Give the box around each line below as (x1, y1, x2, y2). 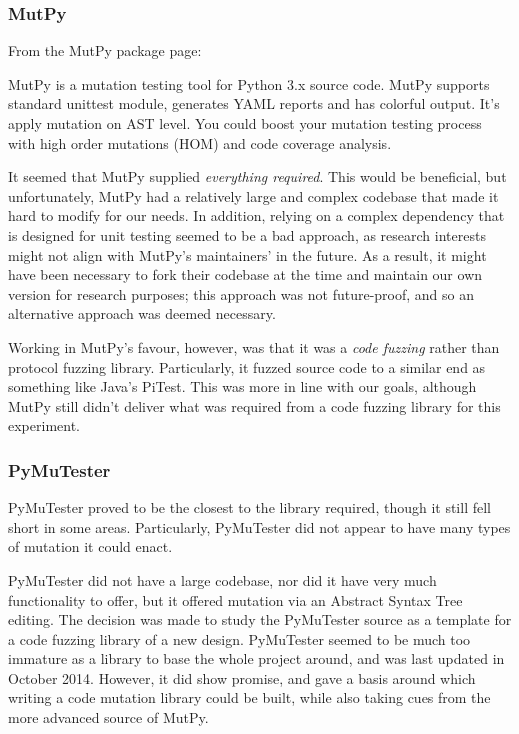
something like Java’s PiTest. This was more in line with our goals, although (8, 376, 477, 397)
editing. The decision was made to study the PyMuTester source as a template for (8, 609, 512, 630)
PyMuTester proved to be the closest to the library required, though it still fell (8, 497, 491, 518)
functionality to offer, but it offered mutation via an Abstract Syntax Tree (8, 589, 463, 610)
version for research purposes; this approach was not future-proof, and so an (8, 283, 474, 304)
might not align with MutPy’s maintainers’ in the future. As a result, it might (8, 244, 487, 265)
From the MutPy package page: (8, 40, 202, 61)
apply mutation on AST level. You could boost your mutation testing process (8, 113, 482, 133)
